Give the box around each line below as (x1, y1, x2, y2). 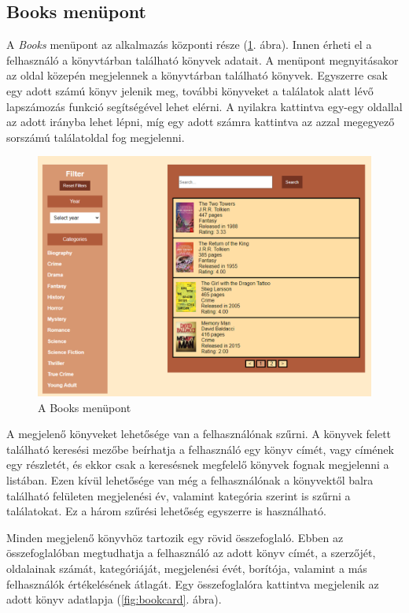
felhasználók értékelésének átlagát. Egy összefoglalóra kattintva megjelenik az (6, 575, 379, 592)
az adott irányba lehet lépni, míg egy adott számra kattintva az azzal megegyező (6, 113, 395, 130)
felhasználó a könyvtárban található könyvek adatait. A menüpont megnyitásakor (6, 51, 399, 68)
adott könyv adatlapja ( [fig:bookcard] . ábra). (6, 591, 222, 607)
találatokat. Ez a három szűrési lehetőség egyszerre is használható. (6, 503, 326, 519)
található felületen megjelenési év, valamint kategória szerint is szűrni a (6, 487, 351, 503)
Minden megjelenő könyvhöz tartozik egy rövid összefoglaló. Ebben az (6, 529, 344, 545)
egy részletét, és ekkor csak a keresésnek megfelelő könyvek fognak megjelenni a (6, 456, 389, 473)
